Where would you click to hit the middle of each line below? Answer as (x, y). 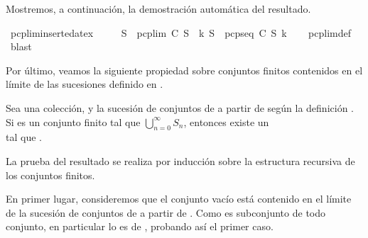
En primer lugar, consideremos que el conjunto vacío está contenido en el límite (179, 199)
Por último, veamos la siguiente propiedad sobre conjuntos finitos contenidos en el (184, 70)
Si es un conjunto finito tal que (73, 121)
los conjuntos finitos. (50, 175)
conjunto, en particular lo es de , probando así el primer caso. (140, 226)
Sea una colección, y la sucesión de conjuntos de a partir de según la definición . (180, 107)
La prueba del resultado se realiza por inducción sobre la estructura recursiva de (180, 160)
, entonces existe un (226, 121)
